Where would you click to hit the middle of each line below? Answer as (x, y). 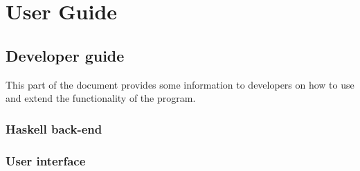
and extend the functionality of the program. (101, 98)
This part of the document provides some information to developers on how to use (180, 84)
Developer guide (65, 55)
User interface (46, 160)
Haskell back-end (54, 128)
